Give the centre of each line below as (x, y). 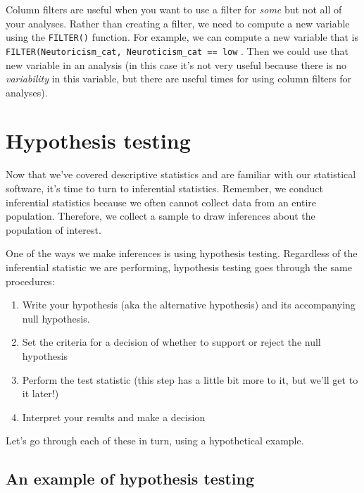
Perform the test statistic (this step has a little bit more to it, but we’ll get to (190, 379)
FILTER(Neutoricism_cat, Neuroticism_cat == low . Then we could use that (177, 50)
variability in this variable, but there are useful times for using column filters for (178, 79)
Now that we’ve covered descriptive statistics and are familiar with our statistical (181, 174)
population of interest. (54, 229)
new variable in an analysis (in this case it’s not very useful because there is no (176, 64)
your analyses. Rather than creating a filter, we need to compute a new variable (178, 23)
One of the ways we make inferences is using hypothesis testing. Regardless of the (182, 253)
